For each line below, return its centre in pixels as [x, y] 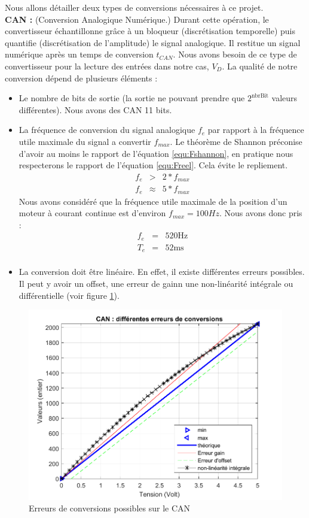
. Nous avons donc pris [261, 213]
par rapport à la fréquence [256, 130]
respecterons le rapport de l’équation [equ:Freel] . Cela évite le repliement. [153, 165]
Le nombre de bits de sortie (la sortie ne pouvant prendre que [132, 98]
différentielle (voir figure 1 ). [69, 295]
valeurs [284, 98]
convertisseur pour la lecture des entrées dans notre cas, [107, 66]
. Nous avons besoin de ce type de [235, 54]
